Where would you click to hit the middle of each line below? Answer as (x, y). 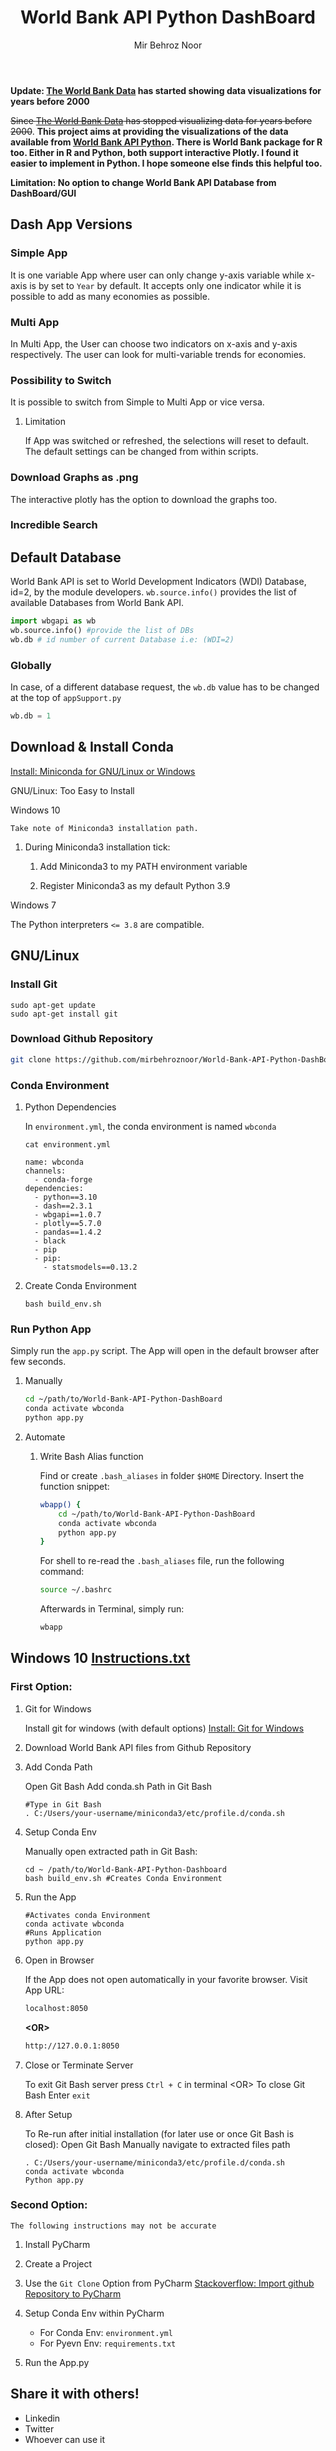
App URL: (44, 1990)
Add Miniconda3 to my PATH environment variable (143, 866)
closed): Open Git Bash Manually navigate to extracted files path (157, 2144)
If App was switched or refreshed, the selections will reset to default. (166, 441)
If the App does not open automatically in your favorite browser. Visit (166, 1979)
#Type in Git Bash (63, 1804)
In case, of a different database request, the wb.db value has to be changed (165, 687)
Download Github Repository (82, 1039)
